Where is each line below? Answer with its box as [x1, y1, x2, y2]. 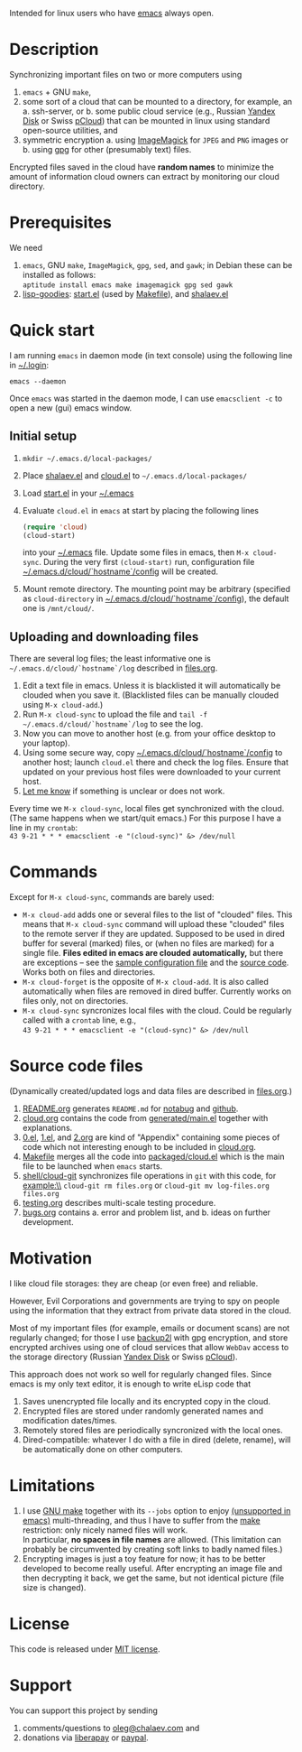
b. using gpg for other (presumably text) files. [22, 144, 192, 154]
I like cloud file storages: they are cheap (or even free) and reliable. [9, 1278, 259, 1289]
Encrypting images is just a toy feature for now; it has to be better [22, 1553, 266, 1564]
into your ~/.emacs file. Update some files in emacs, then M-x [22, 547, 250, 558]
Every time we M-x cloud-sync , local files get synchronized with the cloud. [9, 803, 285, 814]
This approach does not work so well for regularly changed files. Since [9, 1369, 272, 1379]
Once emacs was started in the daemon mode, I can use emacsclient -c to [9, 393, 283, 403]
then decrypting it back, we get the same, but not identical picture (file [22, 1572, 285, 1583]
